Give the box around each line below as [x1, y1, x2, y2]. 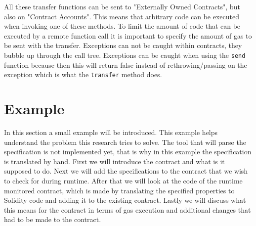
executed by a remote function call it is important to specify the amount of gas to [4, 30, 252, 41]
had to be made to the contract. [4, 214, 101, 225]
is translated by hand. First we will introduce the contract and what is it [4, 156, 225, 166]
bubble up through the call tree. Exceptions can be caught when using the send [4, 49, 246, 60]
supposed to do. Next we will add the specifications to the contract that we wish [4, 166, 248, 176]
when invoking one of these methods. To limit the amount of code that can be [4, 21, 241, 31]
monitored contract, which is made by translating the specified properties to [4, 185, 235, 195]
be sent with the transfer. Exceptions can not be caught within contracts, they [4, 40, 242, 50]
